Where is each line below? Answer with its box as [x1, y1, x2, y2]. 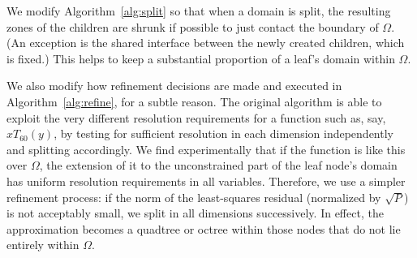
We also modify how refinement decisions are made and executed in [6, 77, 342, 94]
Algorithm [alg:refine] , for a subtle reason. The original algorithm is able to [6, 92, 382, 110]
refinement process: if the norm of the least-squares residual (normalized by [6, 188, 381, 205]
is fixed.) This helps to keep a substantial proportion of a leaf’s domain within [6, 49, 395, 67]
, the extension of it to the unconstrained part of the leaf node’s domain [39, 157, 398, 174]
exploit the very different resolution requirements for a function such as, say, [6, 109, 386, 126]
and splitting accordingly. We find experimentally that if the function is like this [6, 140, 406, 157]
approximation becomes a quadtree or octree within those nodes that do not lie [6, 220, 401, 237]
